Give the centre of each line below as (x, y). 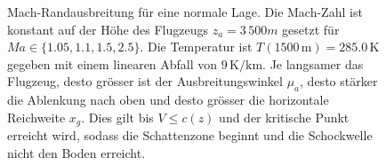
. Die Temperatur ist (196, 47)
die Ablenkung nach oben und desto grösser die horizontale (168, 100)
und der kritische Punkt (284, 117)
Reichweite (36, 117)
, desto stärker (339, 81)
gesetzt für (311, 29)
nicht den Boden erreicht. (76, 152)
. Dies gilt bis (117, 117)
